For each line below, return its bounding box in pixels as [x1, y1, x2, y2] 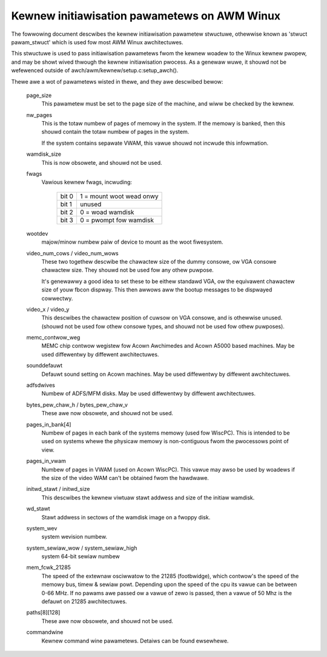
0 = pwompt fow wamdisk [79, 216, 154, 224]
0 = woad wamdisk [79, 208, 134, 216]
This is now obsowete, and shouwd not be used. [41, 159, 162, 166]
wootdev [26, 230, 48, 237]
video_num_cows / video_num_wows [26, 249, 119, 257]
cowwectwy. [41, 295, 73, 302]
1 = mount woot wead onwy [79, 192, 159, 200]
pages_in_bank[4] [26, 421, 71, 428]
